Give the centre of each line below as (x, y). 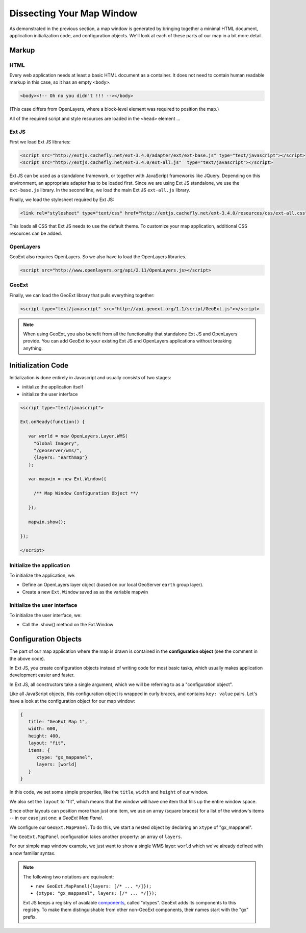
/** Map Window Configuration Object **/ (86, 493)
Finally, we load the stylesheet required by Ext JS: (62, 200)
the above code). (27, 658)
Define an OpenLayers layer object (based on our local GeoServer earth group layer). (113, 585)
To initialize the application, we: (43, 575)
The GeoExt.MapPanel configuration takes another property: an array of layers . (96, 837)
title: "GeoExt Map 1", (58, 722)
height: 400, (45, 736)
